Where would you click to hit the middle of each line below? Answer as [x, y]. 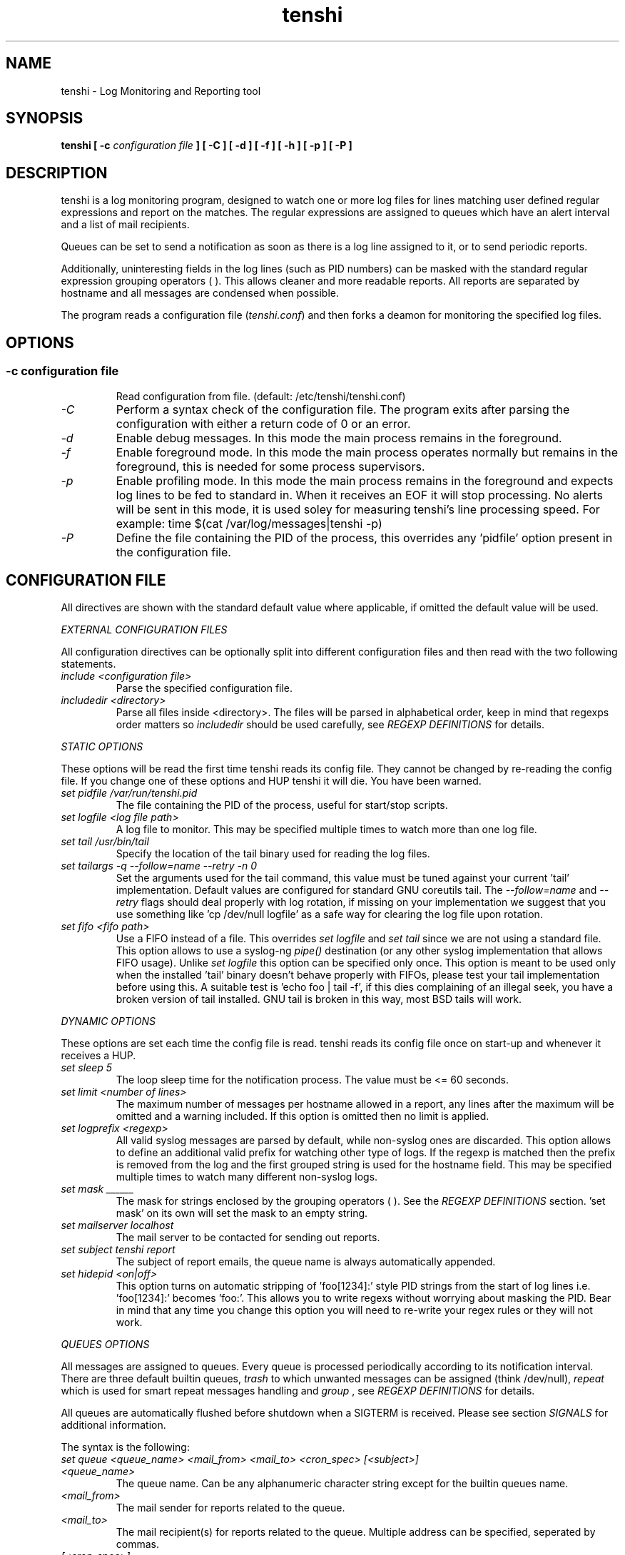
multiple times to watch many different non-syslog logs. [247, 1177]
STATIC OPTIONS [102, 747]
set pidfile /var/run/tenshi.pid [129, 793]
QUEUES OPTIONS [105, 1345]
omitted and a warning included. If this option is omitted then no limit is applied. [303, 1116]
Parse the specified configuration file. [204, 688]
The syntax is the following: [125, 1447]
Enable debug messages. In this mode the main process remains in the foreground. [339, 438]
